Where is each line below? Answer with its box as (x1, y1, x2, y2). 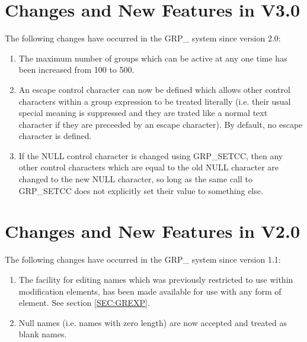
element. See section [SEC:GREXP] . (18, 296, 150, 309)
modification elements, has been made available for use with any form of (18, 285, 282, 297)
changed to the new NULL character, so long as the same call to (18, 173, 252, 185)
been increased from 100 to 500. (18, 63, 135, 76)
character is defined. (18, 130, 92, 142)
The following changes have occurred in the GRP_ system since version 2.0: (5, 32, 281, 44)
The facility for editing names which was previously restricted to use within (18, 273, 293, 285)
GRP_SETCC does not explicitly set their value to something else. (18, 184, 263, 196)
